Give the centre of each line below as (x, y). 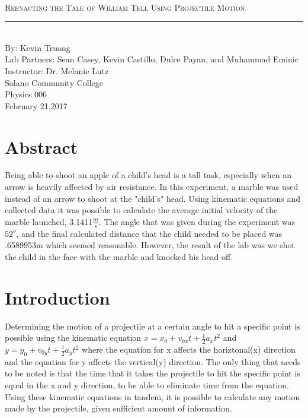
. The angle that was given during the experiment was (197, 221)
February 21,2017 (36, 105)
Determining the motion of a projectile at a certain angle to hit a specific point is (153, 326)
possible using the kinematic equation (73, 338)
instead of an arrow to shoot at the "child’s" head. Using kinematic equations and (153, 198)
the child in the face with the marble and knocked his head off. (119, 256)
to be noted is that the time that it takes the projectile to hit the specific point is (153, 373)
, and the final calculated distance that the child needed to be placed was (149, 233)
